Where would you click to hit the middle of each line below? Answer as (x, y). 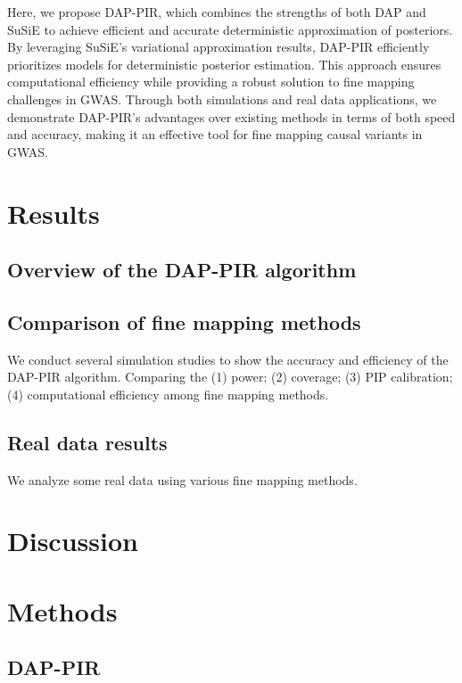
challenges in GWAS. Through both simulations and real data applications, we (222, 99)
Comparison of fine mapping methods (184, 321)
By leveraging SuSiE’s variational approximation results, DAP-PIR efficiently (219, 47)
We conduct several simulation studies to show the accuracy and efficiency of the (228, 359)
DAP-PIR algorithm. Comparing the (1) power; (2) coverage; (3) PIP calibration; (230, 377)
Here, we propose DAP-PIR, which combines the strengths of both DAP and (217, 12)
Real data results (87, 442)
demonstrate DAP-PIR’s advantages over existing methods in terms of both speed (231, 116)
